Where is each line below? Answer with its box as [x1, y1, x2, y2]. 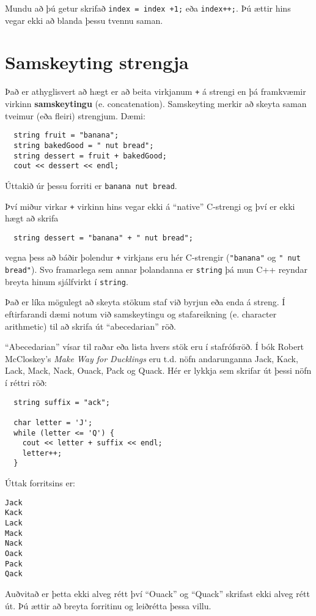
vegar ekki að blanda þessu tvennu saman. [5, 13, 163, 26]
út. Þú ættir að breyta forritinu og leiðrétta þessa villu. [5, 599, 211, 612]
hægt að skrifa [5, 212, 59, 225]
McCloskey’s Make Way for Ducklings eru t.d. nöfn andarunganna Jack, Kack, [5, 352, 298, 365]
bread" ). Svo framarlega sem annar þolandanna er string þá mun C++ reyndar [5, 263, 307, 276]
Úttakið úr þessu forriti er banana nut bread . [5, 179, 177, 191]
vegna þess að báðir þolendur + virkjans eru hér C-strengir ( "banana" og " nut [5, 251, 301, 264]
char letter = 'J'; [13, 418, 93, 427]
